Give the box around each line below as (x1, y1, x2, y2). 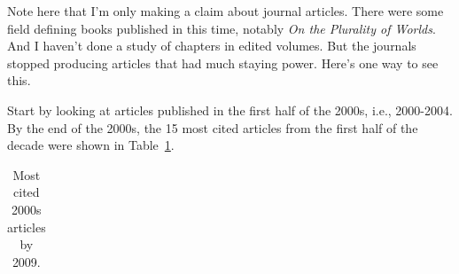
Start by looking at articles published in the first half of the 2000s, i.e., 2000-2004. (7, 100, 453, 119)
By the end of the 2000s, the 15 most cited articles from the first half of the (7, 118, 418, 137)
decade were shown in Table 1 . (7, 136, 175, 154)
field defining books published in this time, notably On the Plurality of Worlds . (7, 19, 436, 37)
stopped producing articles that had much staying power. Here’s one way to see (7, 53, 439, 72)
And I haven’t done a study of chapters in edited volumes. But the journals (7, 36, 416, 55)
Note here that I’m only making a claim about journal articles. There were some (7, 2, 444, 20)
